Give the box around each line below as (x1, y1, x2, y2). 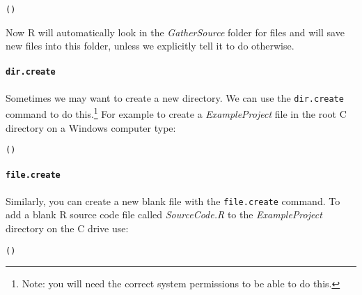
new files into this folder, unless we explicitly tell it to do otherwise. (6, 38, 294, 53)
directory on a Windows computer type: (6, 120, 176, 135)
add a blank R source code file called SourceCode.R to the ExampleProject (6, 207, 322, 222)
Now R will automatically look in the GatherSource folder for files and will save (6, 24, 345, 39)
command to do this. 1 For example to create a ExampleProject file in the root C (6, 105, 347, 121)
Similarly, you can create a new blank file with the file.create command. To (6, 193, 340, 208)
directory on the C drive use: (6, 220, 129, 235)
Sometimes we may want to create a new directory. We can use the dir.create (6, 90, 344, 105)
